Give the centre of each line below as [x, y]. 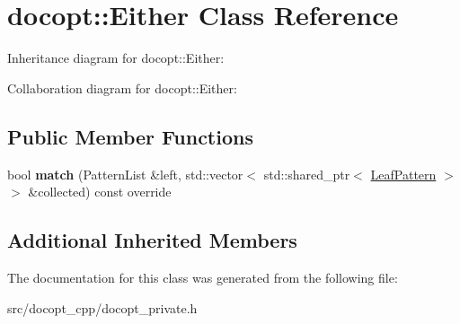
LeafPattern [403, 174]
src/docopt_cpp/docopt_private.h [102, 307]
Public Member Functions [130, 136]
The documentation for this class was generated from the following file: [203, 277]
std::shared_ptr [307, 174]
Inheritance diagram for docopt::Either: [116, 58]
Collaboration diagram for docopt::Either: [122, 88]
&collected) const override [100, 192]
